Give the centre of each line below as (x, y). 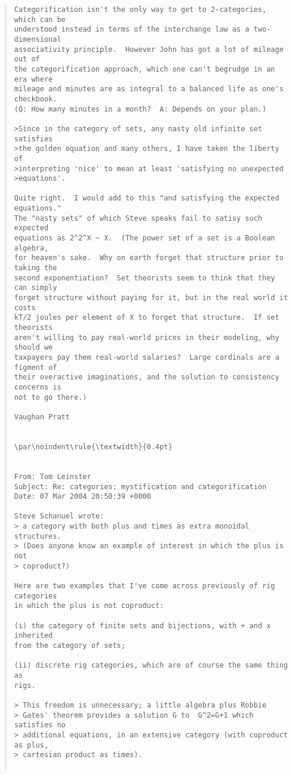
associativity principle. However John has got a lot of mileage (149, 49)
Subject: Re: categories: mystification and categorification (140, 487)
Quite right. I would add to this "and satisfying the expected (147, 198)
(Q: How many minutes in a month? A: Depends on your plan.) (140, 109)
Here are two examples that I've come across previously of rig (145, 586)
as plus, (31, 745)
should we (33, 348)
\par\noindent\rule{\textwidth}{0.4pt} (93, 447)
